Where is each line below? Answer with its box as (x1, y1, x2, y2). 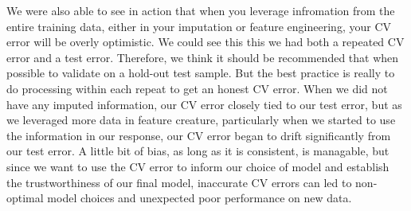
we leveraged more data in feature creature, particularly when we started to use (6, 111, 396, 128)
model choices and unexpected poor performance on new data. (47, 190, 352, 206)
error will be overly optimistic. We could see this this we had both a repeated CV (6, 33, 405, 50)
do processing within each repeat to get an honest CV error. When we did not (6, 80, 388, 96)
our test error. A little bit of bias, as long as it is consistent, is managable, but (6, 143, 389, 159)
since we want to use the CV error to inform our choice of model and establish (6, 158, 389, 174)
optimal (6, 190, 44, 206)
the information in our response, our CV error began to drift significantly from (6, 127, 391, 143)
